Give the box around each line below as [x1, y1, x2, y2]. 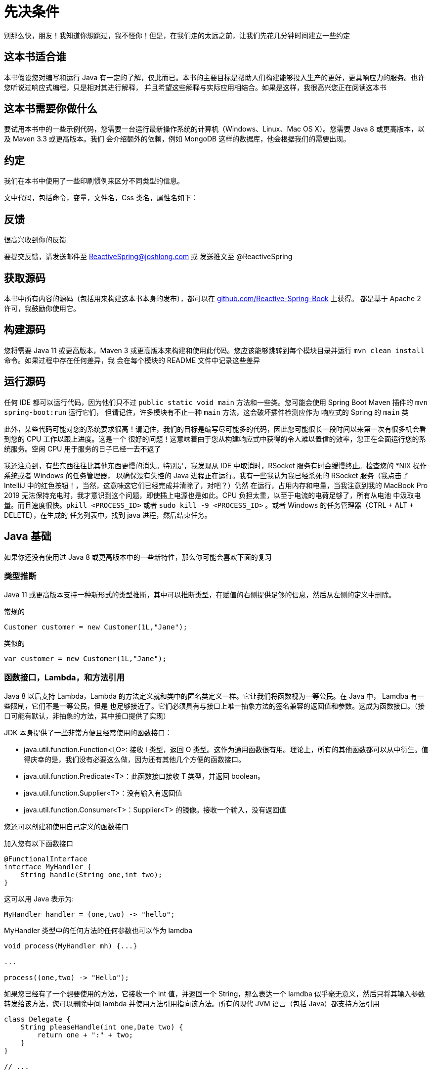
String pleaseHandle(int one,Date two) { [20, 1023, 183, 1031]
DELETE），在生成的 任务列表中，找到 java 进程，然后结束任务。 [4, 510, 212, 519]
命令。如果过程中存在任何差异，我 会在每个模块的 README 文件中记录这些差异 [4, 356, 260, 364]
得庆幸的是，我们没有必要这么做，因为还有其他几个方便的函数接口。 [24, 755, 245, 763]
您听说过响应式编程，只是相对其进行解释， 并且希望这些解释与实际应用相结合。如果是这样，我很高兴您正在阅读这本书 [4, 83, 387, 91]
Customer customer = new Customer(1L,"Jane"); [4, 623, 187, 631]
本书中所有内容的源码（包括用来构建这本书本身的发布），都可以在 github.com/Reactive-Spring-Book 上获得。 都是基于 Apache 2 [4, 294, 421, 303]
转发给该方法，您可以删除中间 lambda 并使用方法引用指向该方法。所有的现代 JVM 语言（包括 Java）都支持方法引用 [4, 999, 380, 1008]
